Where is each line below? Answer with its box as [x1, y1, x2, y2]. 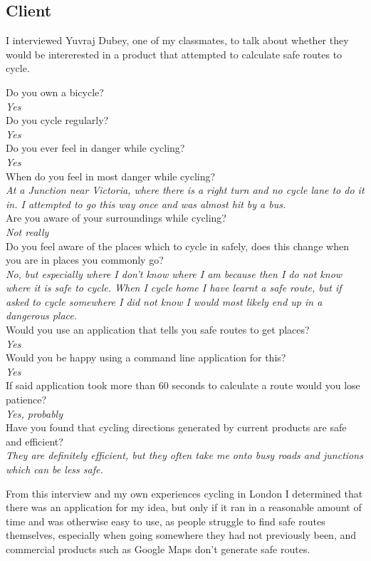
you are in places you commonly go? [6, 252, 164, 267]
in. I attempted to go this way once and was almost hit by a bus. [6, 196, 286, 211]
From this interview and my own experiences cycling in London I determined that [6, 485, 363, 500]
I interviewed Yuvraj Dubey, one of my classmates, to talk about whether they [6, 33, 349, 48]
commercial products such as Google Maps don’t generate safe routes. [6, 541, 310, 556]
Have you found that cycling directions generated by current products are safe [6, 420, 347, 435]
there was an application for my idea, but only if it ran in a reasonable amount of [6, 500, 362, 515]
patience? [6, 392, 47, 407]
